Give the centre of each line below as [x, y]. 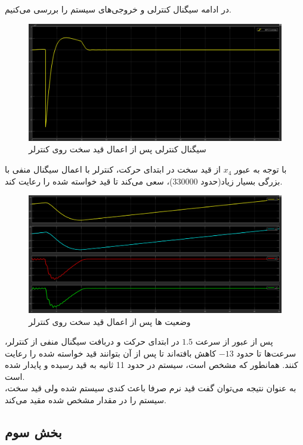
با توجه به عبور [261, 169]
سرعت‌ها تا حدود [266, 353]
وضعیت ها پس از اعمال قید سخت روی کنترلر [110, 321]
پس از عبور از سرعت [234, 341]
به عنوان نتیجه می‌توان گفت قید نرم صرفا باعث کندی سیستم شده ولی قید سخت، [151, 388]
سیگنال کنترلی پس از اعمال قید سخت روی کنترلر [118, 149]
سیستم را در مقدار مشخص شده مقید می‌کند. [86, 400]
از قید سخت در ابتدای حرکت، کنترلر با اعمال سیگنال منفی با [113, 169]
